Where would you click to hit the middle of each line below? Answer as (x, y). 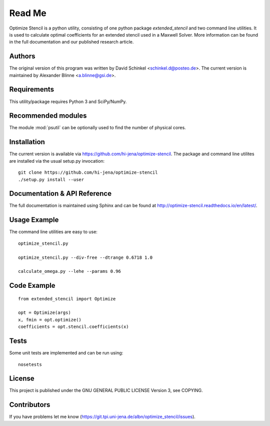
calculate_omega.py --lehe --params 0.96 (69, 271)
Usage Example (34, 220)
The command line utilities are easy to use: (53, 232)
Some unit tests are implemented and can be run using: (66, 353)
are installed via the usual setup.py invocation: (57, 161)
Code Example (32, 286)
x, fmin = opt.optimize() (50, 320)
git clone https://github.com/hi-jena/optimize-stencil (88, 172)
